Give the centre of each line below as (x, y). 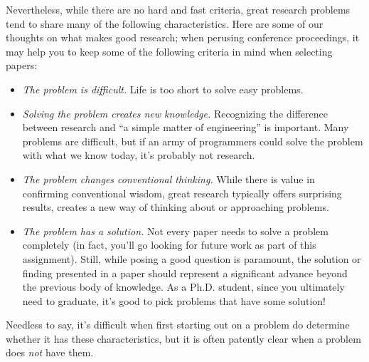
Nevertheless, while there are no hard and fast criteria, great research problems (178, 9)
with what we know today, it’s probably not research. (139, 155)
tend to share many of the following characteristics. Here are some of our (165, 23)
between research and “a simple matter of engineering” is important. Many (186, 127)
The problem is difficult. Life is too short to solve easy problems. (163, 89)
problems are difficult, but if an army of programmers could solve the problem (193, 141)
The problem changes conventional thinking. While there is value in (169, 179)
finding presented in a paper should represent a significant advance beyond (185, 273)
